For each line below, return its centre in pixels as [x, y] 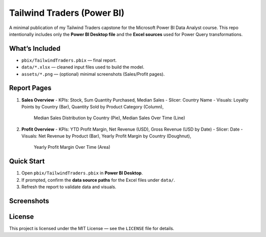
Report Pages [30, 88]
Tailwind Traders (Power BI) [67, 13]
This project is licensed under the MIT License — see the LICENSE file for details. [92, 229]
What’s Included [35, 49]
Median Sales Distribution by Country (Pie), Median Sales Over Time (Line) [110, 118]
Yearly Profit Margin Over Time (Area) [72, 147]
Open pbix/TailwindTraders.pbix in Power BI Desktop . [82, 173]
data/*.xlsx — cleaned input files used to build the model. [83, 67]
